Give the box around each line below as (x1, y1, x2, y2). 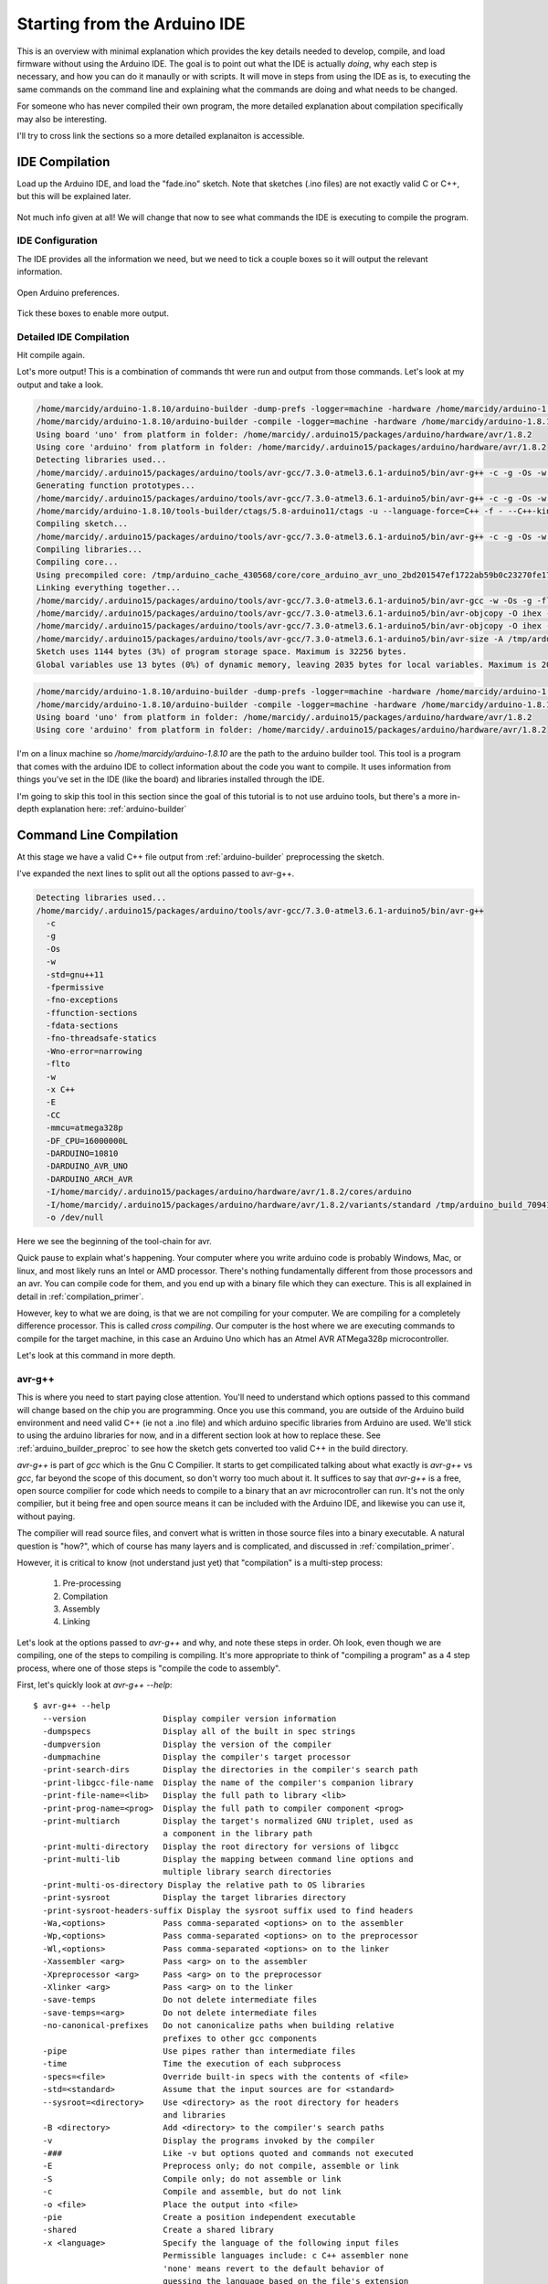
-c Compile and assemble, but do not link (42, 2186, 342, 2197)
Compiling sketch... (36, 519, 128, 529)
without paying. (16, 1510, 76, 1521)
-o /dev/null (46, 1211, 104, 1222)
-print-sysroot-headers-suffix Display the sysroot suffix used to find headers (42, 1905, 414, 1916)
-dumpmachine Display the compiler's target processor (42, 1751, 352, 1762)
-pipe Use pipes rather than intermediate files (42, 2046, 356, 2056)
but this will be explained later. (16, 191, 132, 202)
